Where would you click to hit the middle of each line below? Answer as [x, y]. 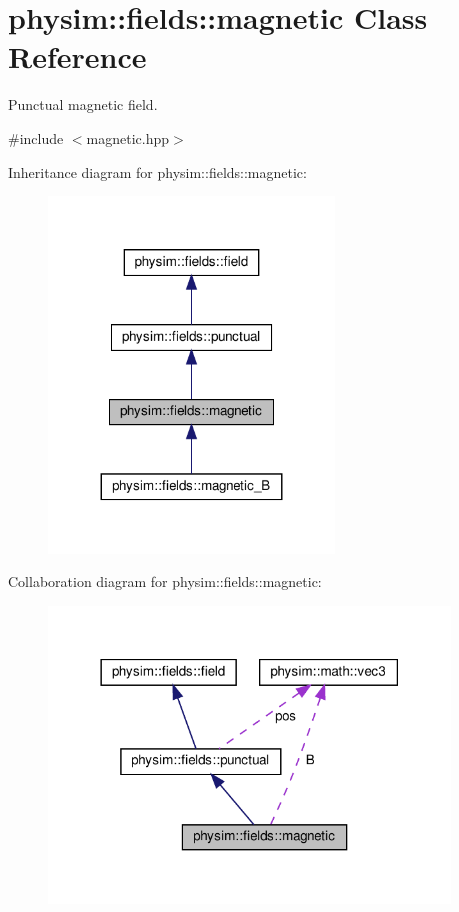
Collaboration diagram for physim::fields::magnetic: [165, 581]
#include [36, 137]
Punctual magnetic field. [83, 104]
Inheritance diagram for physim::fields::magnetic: [157, 171]
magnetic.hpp [128, 137]
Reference [77, 56]
